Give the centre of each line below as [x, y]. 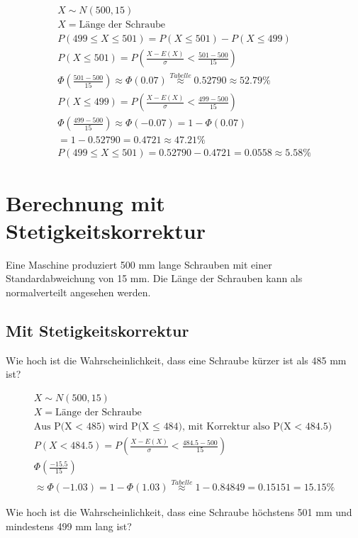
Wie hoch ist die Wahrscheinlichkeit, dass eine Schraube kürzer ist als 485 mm [176, 360]
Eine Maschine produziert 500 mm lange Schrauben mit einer [139, 264]
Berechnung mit [85, 202]
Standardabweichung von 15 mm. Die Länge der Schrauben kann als [154, 278]
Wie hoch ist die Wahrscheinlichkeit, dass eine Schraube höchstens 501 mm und [179, 512]
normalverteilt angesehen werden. [78, 292]
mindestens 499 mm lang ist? [69, 526]
